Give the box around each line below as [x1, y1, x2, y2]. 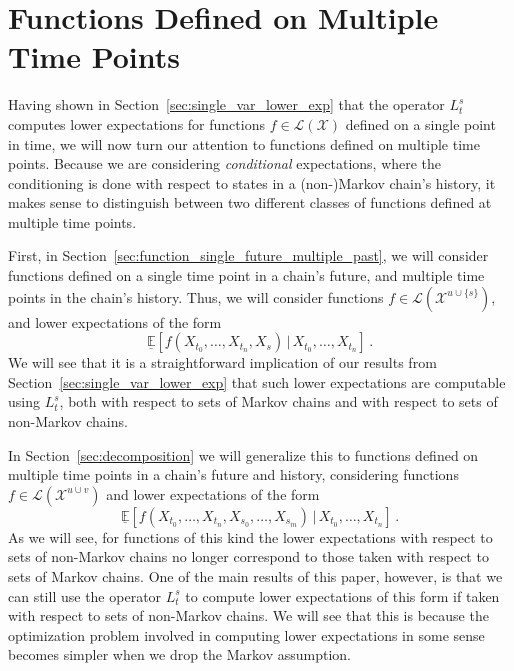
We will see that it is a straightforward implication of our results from [8, 352, 437, 373]
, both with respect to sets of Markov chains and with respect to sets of [59, 391, 498, 412]
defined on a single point [345, 113, 496, 134]
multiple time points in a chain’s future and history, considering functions [8, 464, 459, 485]
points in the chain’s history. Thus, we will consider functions [8, 286, 384, 307]
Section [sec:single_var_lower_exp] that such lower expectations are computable [8, 371, 506, 392]
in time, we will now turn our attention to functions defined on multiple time [8, 133, 480, 154]
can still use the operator [8, 585, 162, 606]
